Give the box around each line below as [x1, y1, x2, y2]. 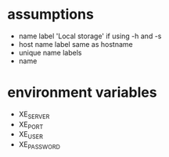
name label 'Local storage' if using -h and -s [18, 31, 162, 41]
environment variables [7, 84, 157, 102]
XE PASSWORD [18, 140, 60, 152]
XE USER [18, 130, 44, 141]
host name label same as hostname [18, 39, 134, 48]
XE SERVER [18, 109, 50, 120]
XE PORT [18, 120, 44, 130]
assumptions [7, 5, 95, 23]
